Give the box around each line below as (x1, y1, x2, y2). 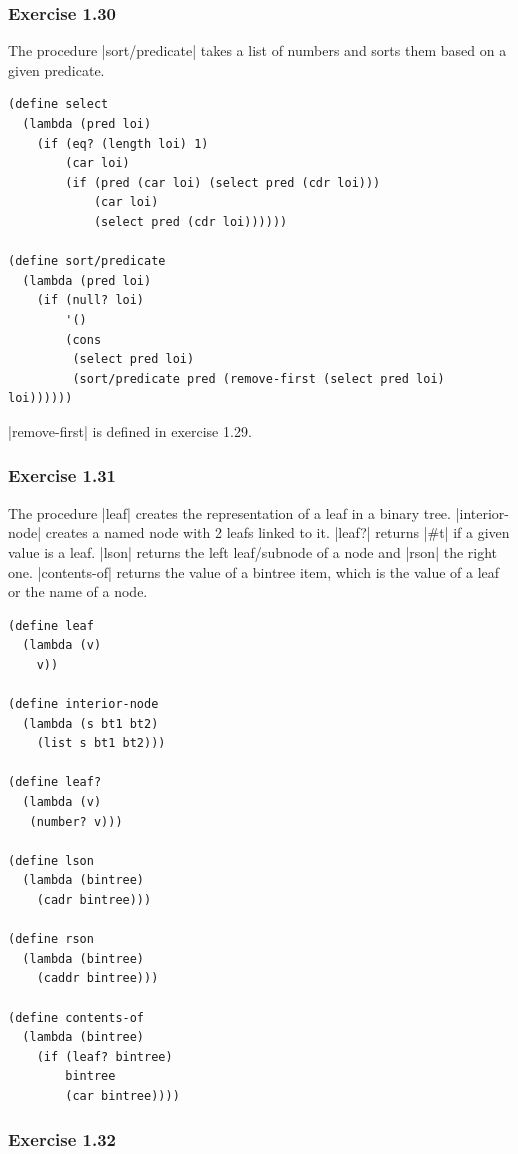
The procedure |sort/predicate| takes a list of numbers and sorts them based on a (8, 40, 507, 61)
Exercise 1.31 (8, 463, 117, 488)
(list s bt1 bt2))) (36, 736, 166, 751)
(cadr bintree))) (36, 893, 152, 907)
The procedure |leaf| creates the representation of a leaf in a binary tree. (8, 502, 451, 523)
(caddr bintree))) (36, 971, 159, 986)
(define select (8, 97, 109, 112)
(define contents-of (8, 1010, 145, 1025)
